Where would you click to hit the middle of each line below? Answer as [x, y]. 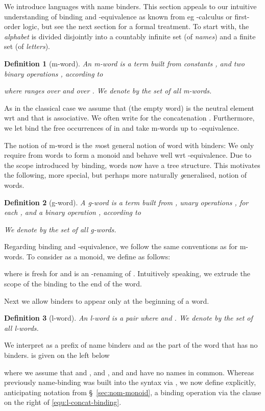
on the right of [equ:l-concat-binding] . [63, 402]
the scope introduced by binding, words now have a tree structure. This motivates [132, 165]
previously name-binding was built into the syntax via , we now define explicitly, [130, 382]
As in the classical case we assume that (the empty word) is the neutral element [129, 107]
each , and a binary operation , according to [73, 212]
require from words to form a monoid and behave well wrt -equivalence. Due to [128, 155]
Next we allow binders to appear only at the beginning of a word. [107, 300]
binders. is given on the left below [57, 355]
